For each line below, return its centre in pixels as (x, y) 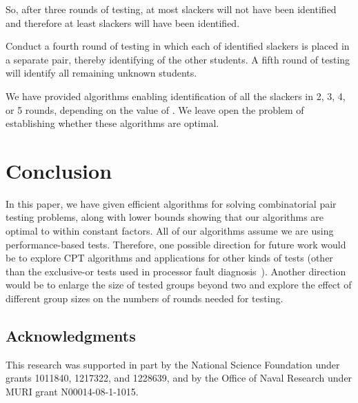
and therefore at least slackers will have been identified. (123, 22)
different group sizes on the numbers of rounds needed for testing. (145, 298)
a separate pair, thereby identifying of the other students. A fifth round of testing (178, 59)
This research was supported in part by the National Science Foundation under (173, 364)
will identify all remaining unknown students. (101, 73)
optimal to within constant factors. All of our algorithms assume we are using (170, 231)
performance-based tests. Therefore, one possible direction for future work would (176, 244)
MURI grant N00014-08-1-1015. (72, 392)
